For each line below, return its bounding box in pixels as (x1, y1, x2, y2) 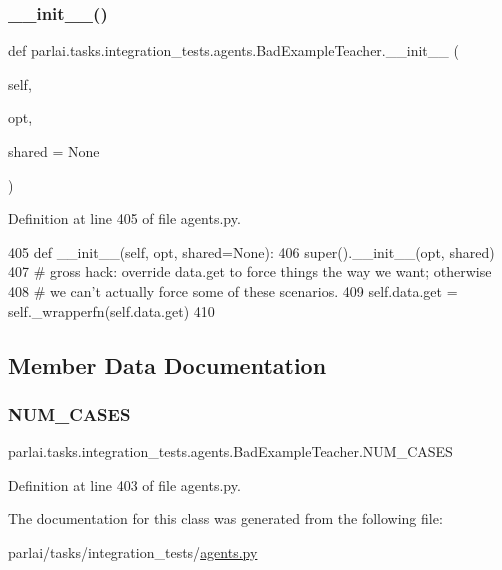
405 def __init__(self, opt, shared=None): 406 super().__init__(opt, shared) (8, 241, 495, 262)
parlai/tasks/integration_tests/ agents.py (8, 541, 258, 562)
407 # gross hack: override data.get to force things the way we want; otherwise (8, 261, 492, 282)
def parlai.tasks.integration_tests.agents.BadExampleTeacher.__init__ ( (8, 40, 459, 61)
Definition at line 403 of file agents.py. (8, 474, 241, 495)
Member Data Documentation (8, 349, 327, 380)
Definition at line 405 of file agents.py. (8, 208, 241, 229)
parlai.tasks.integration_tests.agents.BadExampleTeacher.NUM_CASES (8, 441, 453, 462)
